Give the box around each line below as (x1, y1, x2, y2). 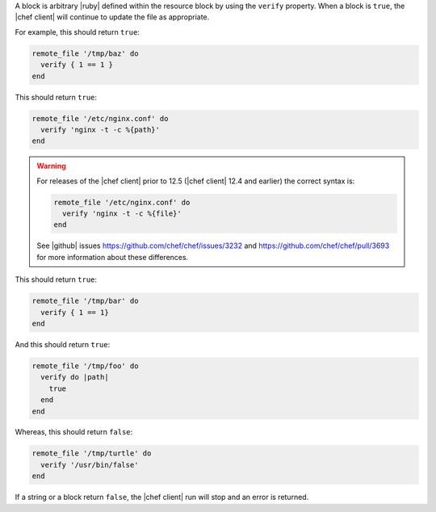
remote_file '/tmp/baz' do (31, 48, 139, 58)
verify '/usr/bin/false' (40, 460, 139, 469)
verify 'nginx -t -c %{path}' (40, 125, 161, 134)
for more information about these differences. (36, 252, 189, 262)
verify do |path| (40, 372, 109, 382)
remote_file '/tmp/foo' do (31, 361, 139, 371)
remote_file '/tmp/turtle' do (31, 449, 152, 458)
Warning (36, 162, 66, 171)
